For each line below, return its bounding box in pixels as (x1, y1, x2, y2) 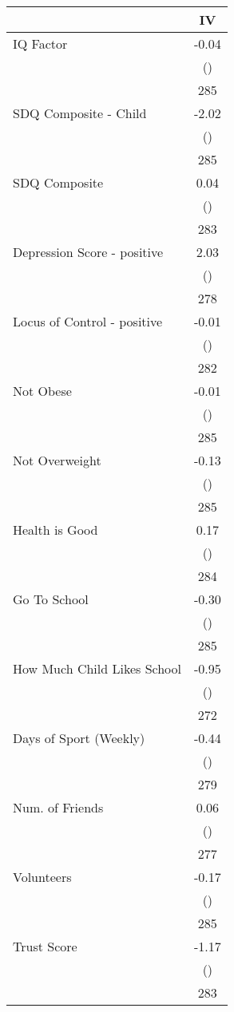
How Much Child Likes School (13, 659, 181, 678)
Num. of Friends (13, 798, 104, 816)
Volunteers (13, 868, 72, 886)
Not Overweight (13, 451, 101, 469)
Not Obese (13, 381, 72, 400)
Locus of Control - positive (13, 312, 163, 330)
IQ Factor (13, 34, 68, 53)
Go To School (13, 590, 89, 608)
